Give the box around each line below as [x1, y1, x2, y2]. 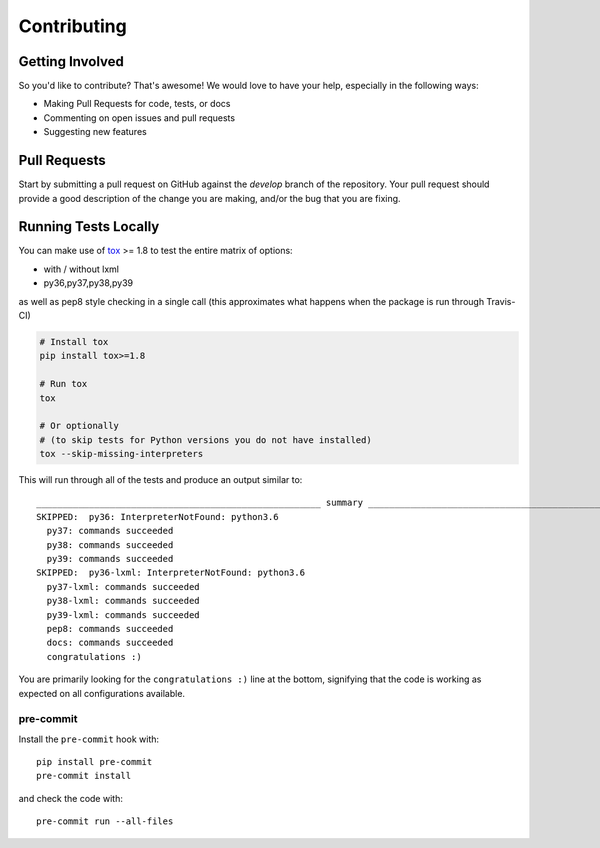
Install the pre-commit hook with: [18, 733, 160, 745]
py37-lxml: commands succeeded [46, 581, 200, 592]
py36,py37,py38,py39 [43, 277, 134, 289]
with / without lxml [43, 263, 120, 275]
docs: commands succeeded [46, 637, 174, 649]
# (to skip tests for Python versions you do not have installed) [39, 434, 372, 445]
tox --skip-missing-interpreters [39, 448, 204, 460]
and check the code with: [18, 792, 124, 804]
